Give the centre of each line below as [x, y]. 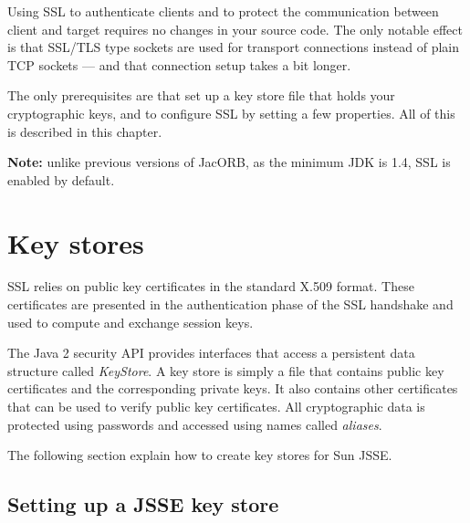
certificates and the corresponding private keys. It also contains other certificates [233, 388]
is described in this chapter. [85, 131]
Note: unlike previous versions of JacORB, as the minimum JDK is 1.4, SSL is [229, 162]
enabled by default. [61, 179]
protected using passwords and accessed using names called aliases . [195, 424]
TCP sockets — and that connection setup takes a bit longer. [179, 64]
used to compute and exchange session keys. [131, 322]
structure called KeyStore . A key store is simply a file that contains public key [226, 370]
